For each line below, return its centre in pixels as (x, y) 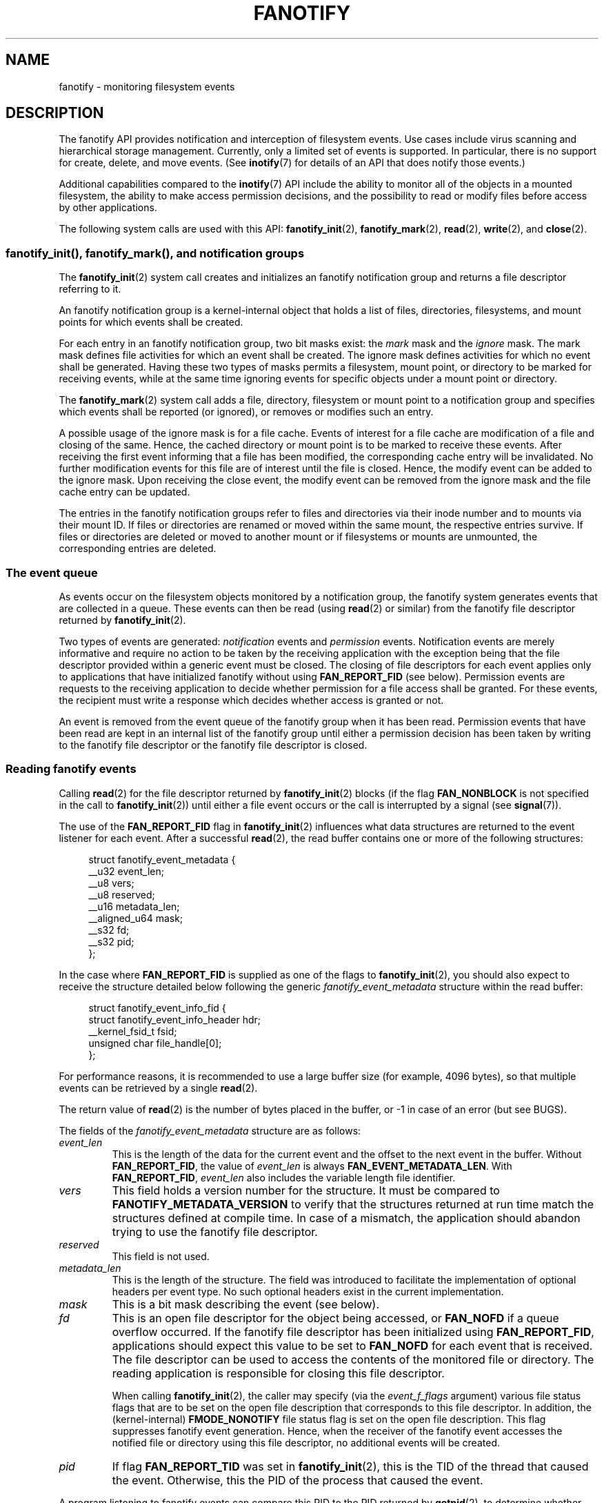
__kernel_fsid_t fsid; (133, 1031)
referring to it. (90, 289)
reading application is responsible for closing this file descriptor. (278, 1373)
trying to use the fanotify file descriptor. (215, 1231)
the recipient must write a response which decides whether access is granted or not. (251, 700)
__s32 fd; (109, 930)
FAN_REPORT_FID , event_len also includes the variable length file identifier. (284, 1177)
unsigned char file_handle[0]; (155, 1043)
